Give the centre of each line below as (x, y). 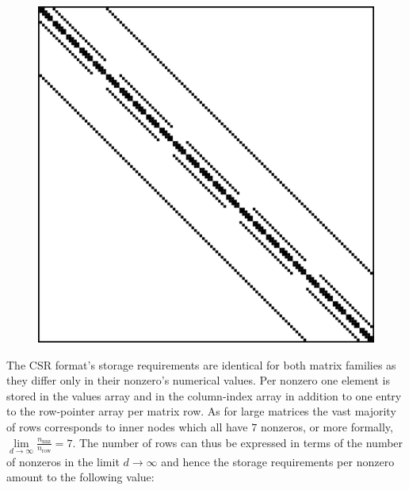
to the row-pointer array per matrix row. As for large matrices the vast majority (201, 411)
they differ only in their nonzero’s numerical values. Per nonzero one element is (199, 380)
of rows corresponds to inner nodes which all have (127, 426)
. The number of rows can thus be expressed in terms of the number (238, 442)
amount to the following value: (80, 477)
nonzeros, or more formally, (327, 426)
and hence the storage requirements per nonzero (278, 461)
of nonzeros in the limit (63, 461)
